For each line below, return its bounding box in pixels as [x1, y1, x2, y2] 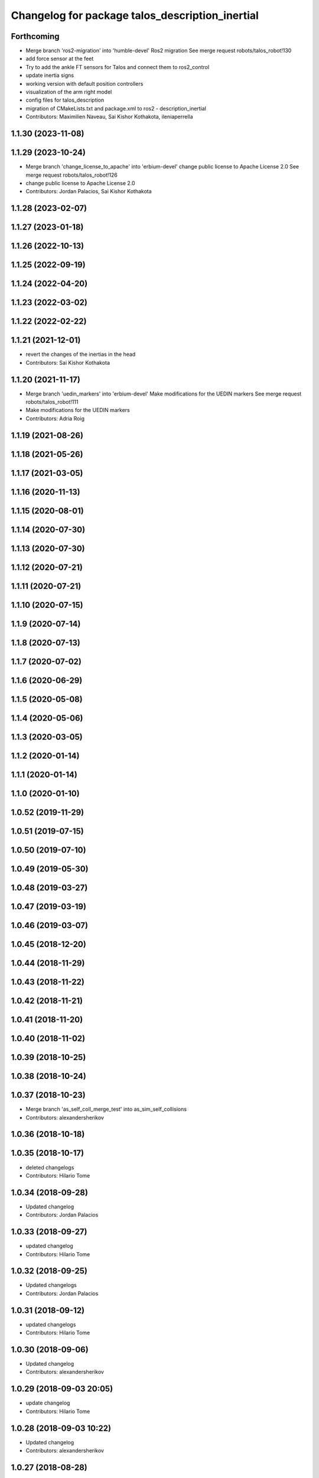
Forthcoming [11, 31, 60, 41]
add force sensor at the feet [25, 55, 94, 62]
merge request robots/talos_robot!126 [25, 171, 118, 179]
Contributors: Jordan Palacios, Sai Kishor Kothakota [25, 188, 152, 195]
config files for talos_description [25, 96, 105, 103]
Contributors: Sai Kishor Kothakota [25, 359, 110, 366]
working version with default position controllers [25, 80, 144, 87]
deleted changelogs [25, 1163, 74, 1171]
